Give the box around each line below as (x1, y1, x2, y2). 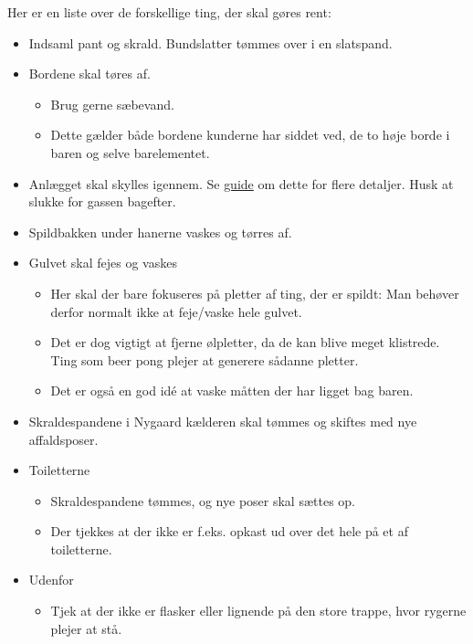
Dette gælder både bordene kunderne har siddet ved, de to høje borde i (50, 125, 450, 144)
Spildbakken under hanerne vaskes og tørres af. (28, 222, 292, 241)
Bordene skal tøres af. (28, 64, 151, 83)
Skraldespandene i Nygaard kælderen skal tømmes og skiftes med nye (28, 411, 417, 430)
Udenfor (28, 570, 74, 589)
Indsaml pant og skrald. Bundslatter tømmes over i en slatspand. (28, 33, 393, 52)
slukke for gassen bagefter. (28, 192, 176, 211)
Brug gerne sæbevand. (50, 94, 174, 113)
